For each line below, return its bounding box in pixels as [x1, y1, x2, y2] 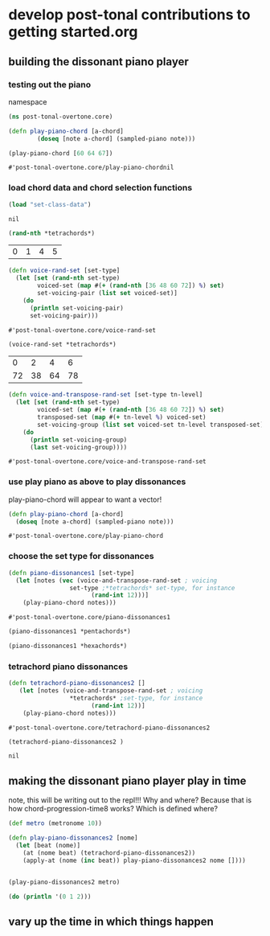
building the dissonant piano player [8, 55, 189, 68]
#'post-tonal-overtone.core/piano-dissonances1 [8, 614, 171, 622]
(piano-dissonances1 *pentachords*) [8, 627, 131, 636]
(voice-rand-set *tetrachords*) [8, 340, 117, 348]
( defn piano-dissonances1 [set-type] [8, 569, 135, 577]
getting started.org [8, 23, 138, 41]
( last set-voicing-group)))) [29, 443, 128, 451]
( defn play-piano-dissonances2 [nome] [8, 834, 138, 842]
